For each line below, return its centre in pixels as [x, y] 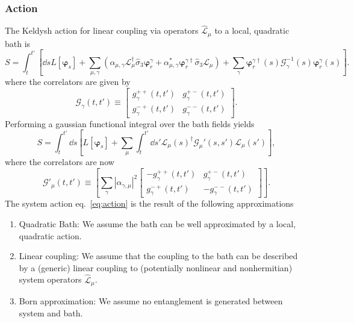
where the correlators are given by [68, 82]
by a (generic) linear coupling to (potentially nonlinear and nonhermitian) [156, 267]
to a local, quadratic [252, 30]
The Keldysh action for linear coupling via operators [102, 30]
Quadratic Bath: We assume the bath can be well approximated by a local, [157, 224]
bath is [18, 43]
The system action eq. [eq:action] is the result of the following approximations [149, 203]
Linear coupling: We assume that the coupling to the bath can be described [158, 256]
